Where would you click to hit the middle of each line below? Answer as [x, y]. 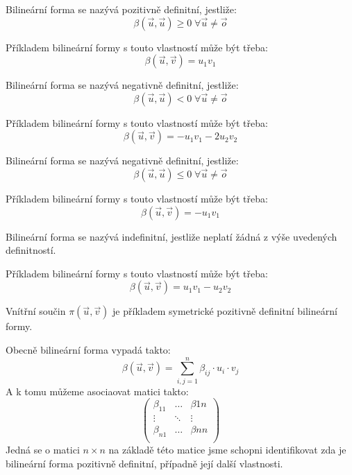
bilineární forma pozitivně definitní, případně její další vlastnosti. [144, 463]
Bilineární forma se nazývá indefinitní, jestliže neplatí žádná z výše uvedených [171, 236]
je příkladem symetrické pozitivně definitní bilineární [225, 311]
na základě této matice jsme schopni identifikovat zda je [227, 450]
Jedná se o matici [43, 450]
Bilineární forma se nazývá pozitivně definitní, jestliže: [121, 9]
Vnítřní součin [36, 311]
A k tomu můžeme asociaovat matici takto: [97, 391]
